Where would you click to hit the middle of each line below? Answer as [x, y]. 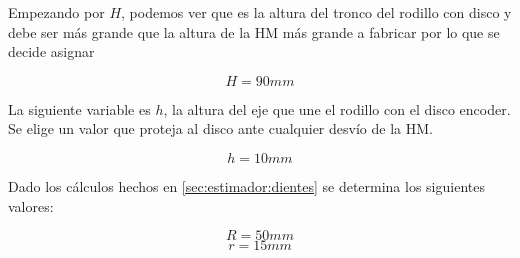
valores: [31, 205]
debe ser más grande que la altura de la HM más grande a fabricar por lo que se [254, 31]
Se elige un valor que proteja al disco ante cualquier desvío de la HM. [220, 128]
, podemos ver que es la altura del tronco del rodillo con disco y [316, 12]
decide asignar [51, 51]
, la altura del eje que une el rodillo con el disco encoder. [337, 108]
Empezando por [56, 12]
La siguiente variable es [79, 108]
